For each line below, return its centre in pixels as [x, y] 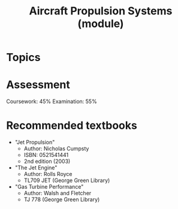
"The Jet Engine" [36, 168]
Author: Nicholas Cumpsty [56, 149]
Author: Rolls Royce [48, 174]
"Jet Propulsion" [35, 143]
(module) [101, 24]
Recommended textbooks [72, 125]
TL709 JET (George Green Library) [67, 180]
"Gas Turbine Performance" [49, 187]
